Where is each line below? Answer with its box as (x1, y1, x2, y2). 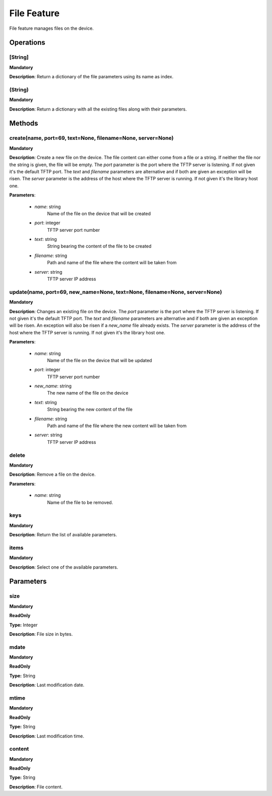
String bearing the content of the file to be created (47, 243, 152, 250)
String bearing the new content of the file (47, 407, 133, 413)
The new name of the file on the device (47, 390, 128, 396)
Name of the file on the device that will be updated (47, 357, 152, 363)
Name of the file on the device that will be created (47, 210, 151, 217)
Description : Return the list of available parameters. (9, 532, 117, 538)
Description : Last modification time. (9, 733, 84, 739)
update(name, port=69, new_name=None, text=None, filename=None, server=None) (9, 288, 222, 295)
